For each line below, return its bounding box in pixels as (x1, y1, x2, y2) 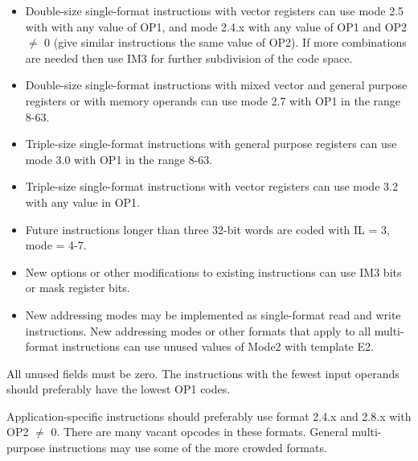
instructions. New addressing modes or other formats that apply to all (25, 322, 371, 339)
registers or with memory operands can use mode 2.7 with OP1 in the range (25, 92, 401, 109)
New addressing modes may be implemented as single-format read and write (25, 306, 401, 323)
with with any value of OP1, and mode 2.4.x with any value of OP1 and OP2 (25, 18, 408, 35)
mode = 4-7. (25, 237, 87, 253)
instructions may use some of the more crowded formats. (48, 439, 327, 456)
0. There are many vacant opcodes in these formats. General (51, 423, 348, 440)
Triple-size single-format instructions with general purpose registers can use (25, 135, 397, 152)
